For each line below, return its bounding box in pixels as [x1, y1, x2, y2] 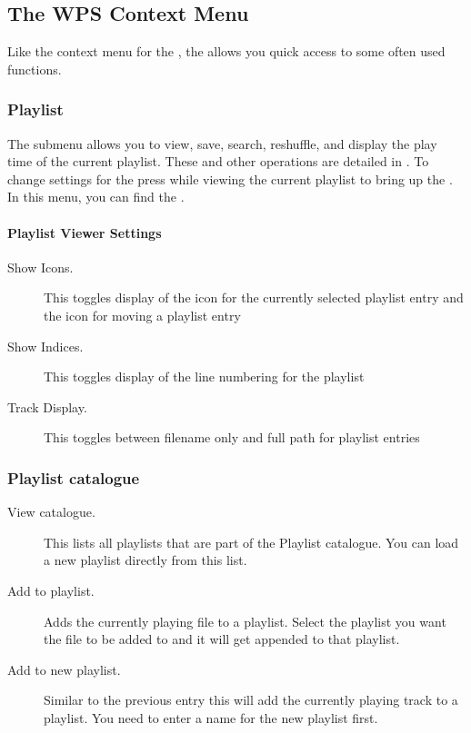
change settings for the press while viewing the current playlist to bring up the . [7, 169, 453, 188]
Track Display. [7, 397, 87, 416]
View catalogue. [7, 502, 95, 521]
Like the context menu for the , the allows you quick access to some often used [7, 42, 446, 61]
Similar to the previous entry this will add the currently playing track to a [44, 690, 458, 709]
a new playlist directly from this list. [44, 550, 247, 570]
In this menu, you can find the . [7, 187, 185, 206]
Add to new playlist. [7, 659, 121, 679]
